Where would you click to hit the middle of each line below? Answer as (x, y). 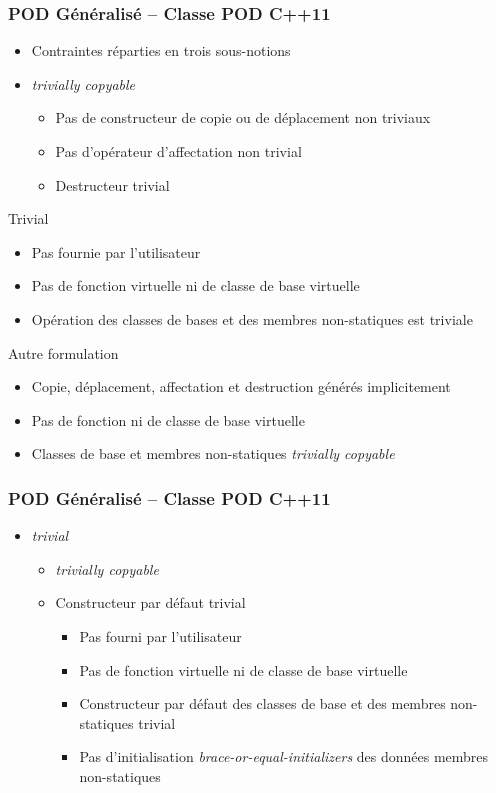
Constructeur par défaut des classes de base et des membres (262, 703)
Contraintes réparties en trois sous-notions (161, 50)
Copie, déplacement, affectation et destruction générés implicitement (241, 386)
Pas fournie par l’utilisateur (116, 251)
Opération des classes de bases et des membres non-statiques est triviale (252, 318)
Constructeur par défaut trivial (150, 602)
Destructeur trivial (112, 184)
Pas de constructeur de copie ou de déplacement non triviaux (243, 117)
